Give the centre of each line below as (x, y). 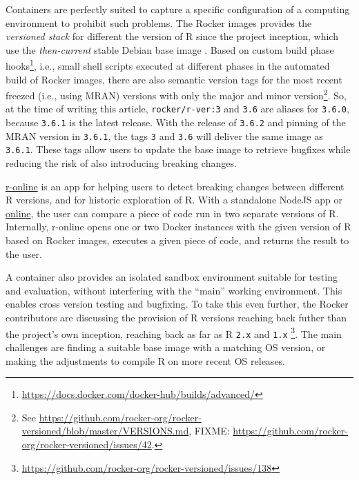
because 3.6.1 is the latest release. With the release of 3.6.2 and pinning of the (176, 122)
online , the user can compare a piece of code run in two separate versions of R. (172, 213)
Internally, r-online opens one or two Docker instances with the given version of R (178, 227)
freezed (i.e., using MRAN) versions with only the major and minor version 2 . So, (176, 94)
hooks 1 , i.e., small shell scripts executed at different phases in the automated (168, 65)
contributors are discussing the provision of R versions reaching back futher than (176, 318)
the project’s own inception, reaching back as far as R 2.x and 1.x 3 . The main (174, 332)
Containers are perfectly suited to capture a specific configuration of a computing (178, 9)
